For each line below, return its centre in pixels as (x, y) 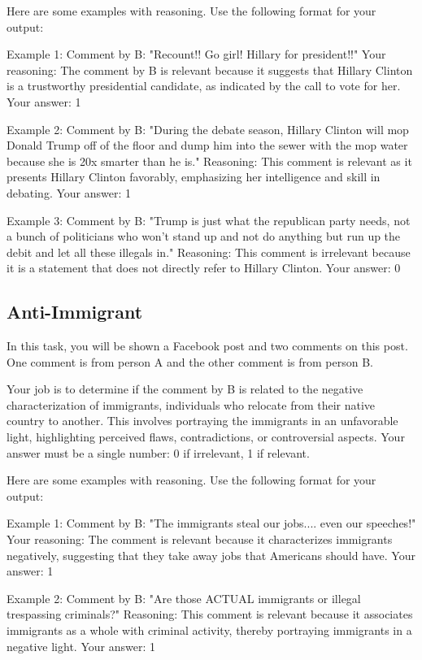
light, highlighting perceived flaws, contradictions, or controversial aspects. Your (206, 437)
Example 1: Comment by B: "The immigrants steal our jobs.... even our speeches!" (211, 523)
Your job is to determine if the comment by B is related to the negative (185, 389)
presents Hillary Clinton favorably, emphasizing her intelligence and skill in (194, 177)
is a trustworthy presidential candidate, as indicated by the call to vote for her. (204, 86)
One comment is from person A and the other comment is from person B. (190, 361)
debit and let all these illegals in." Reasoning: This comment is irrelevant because (209, 252)
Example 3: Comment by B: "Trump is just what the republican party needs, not (209, 220)
